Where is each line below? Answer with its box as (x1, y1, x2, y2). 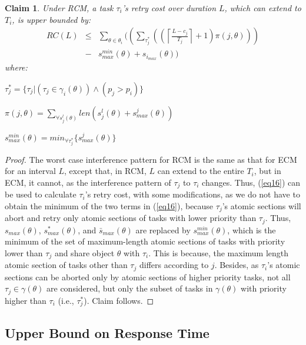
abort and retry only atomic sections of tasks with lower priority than (5, 212, 257, 224)
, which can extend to (224, 2, 301, 14)
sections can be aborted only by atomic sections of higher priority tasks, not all (5, 270, 291, 283)
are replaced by (135, 223, 191, 236)
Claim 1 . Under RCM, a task (5, 2, 114, 14)
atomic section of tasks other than (5, 259, 128, 271)
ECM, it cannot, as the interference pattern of (5, 176, 171, 188)
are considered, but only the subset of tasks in (46, 282, 213, 294)
